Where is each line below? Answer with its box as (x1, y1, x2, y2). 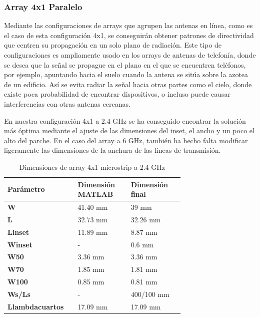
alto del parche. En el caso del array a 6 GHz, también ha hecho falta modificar (4, 135, 248, 145)
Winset (7, 239, 33, 249)
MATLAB (77, 189, 113, 199)
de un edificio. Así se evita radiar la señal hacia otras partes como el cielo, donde (4, 79, 252, 89)
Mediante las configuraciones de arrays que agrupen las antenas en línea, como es (4, 20, 253, 31)
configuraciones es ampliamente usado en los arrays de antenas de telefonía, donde (4, 50, 256, 60)
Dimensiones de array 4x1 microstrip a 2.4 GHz (19, 161, 165, 172)
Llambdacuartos (7, 301, 64, 311)
